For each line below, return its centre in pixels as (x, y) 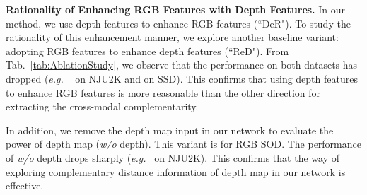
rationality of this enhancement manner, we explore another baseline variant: (172, 37)
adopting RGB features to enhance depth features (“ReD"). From (147, 51)
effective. (25, 185)
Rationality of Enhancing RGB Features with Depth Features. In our (176, 9)
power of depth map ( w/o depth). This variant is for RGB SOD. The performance (183, 144)
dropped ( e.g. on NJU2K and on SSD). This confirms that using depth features (182, 78)
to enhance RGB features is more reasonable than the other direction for (163, 92)
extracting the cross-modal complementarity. (102, 106)
